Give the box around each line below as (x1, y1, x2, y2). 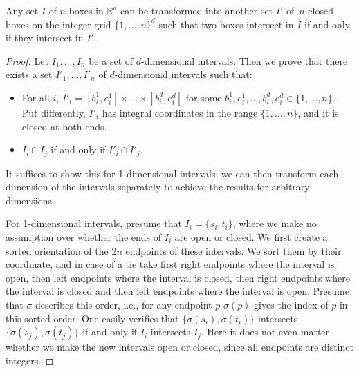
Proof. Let (6, 53, 48, 68)
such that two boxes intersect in (158, 17, 294, 31)
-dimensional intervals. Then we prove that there (140, 53, 348, 68)
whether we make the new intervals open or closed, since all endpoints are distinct (6, 340, 353, 354)
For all (21, 90, 50, 104)
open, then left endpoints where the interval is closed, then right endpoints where (6, 270, 350, 284)
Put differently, (21, 105, 86, 119)
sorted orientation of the (6, 243, 109, 257)
